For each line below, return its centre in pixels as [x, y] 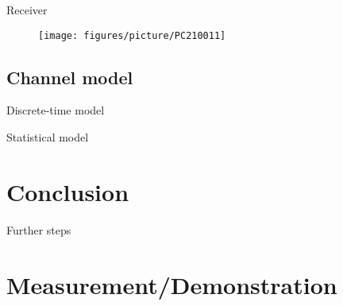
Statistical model [48, 137]
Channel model [70, 77]
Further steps [39, 229]
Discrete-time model [56, 110]
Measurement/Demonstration [172, 284]
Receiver [27, 10]
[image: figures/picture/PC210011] [132, 35]
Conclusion [68, 191]
